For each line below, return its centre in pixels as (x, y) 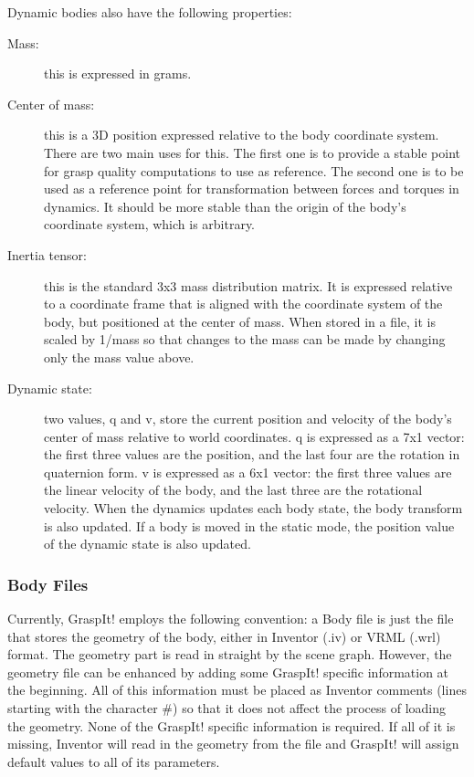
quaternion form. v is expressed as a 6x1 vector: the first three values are (248, 472)
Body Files (48, 584)
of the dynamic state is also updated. (147, 544)
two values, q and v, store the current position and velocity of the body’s (248, 419)
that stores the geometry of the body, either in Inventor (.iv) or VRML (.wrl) (224, 636)
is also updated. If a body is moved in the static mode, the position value (249, 525)
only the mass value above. (119, 357)
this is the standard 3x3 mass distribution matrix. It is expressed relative (248, 285)
